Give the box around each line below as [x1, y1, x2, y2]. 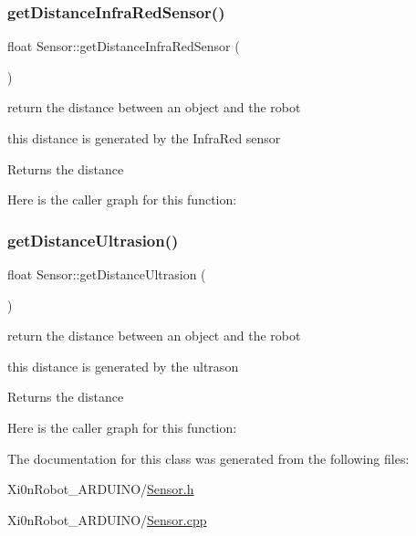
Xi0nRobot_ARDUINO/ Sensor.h [7, 479, 194, 499]
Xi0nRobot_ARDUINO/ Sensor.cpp [7, 510, 207, 529]
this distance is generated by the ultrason [7, 356, 239, 375]
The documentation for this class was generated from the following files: [7, 448, 410, 468]
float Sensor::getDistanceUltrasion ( [7, 265, 206, 283]
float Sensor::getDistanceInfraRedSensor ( [7, 37, 240, 56]
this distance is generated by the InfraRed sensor [7, 129, 281, 147]
